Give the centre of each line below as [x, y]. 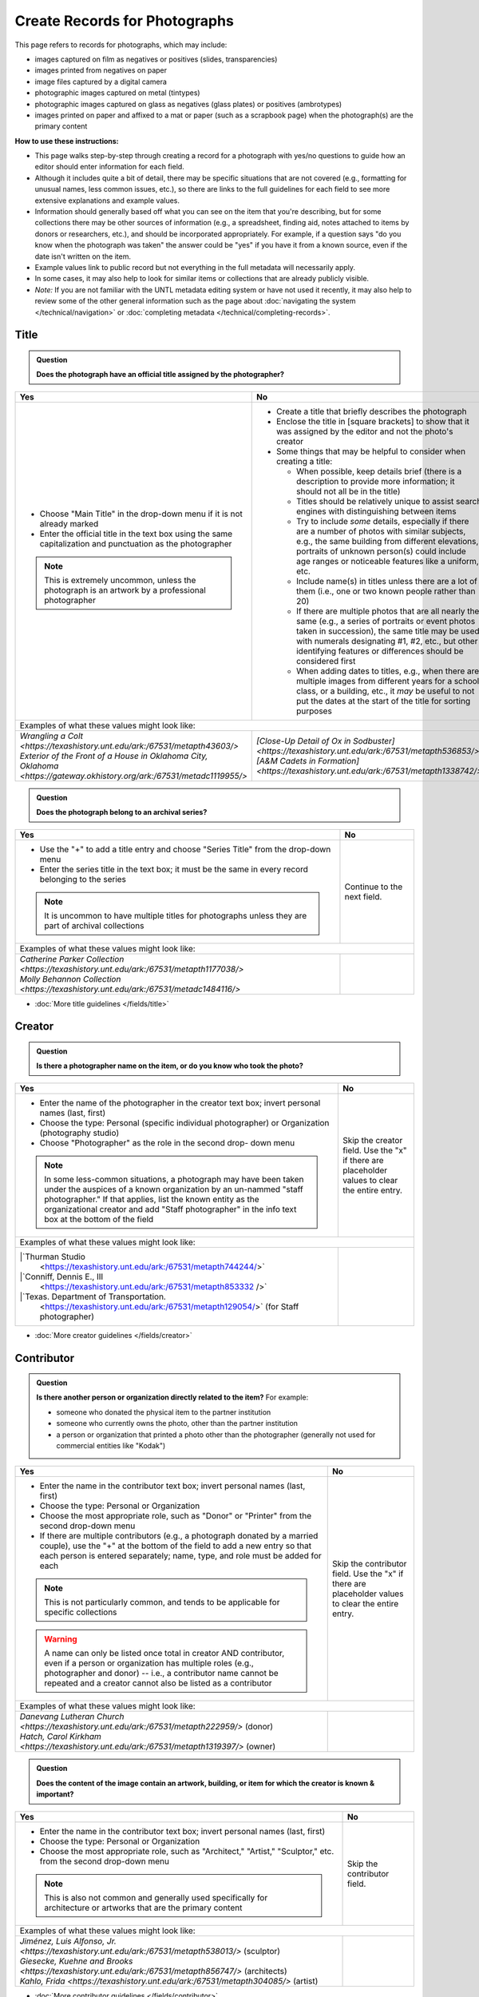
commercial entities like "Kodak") [111, 1446]
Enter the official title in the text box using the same [136, 534]
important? [55, 1794]
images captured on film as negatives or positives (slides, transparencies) [156, 59]
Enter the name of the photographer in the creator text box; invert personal [180, 1102]
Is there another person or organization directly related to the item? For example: [172, 1397]
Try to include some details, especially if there [382, 521]
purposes [314, 711]
